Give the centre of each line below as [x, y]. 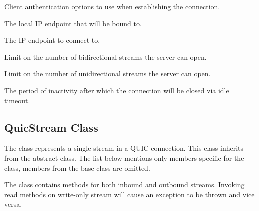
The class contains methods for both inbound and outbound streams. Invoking [124, 185]
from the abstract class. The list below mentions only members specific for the [124, 158]
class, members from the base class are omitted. [77, 168]
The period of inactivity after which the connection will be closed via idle [117, 90]
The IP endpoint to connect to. [52, 40]
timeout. [17, 100]
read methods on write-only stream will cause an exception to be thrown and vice [129, 194]
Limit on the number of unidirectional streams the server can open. [107, 73]
